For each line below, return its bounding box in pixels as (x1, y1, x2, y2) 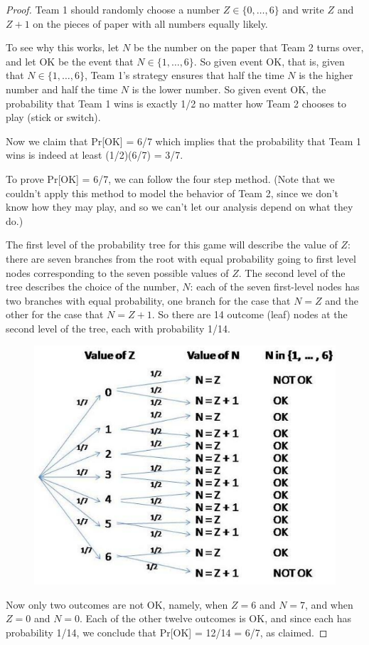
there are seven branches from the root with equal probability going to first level (6, 251, 356, 266)
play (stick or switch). (6, 110, 101, 125)
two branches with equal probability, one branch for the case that (6, 293, 291, 308)
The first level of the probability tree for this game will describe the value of (6, 237, 338, 252)
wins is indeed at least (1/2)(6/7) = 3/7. (6, 147, 183, 162)
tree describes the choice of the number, (6, 279, 179, 294)
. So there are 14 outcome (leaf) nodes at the (151, 307, 348, 322)
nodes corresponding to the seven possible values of (6, 265, 229, 280)
